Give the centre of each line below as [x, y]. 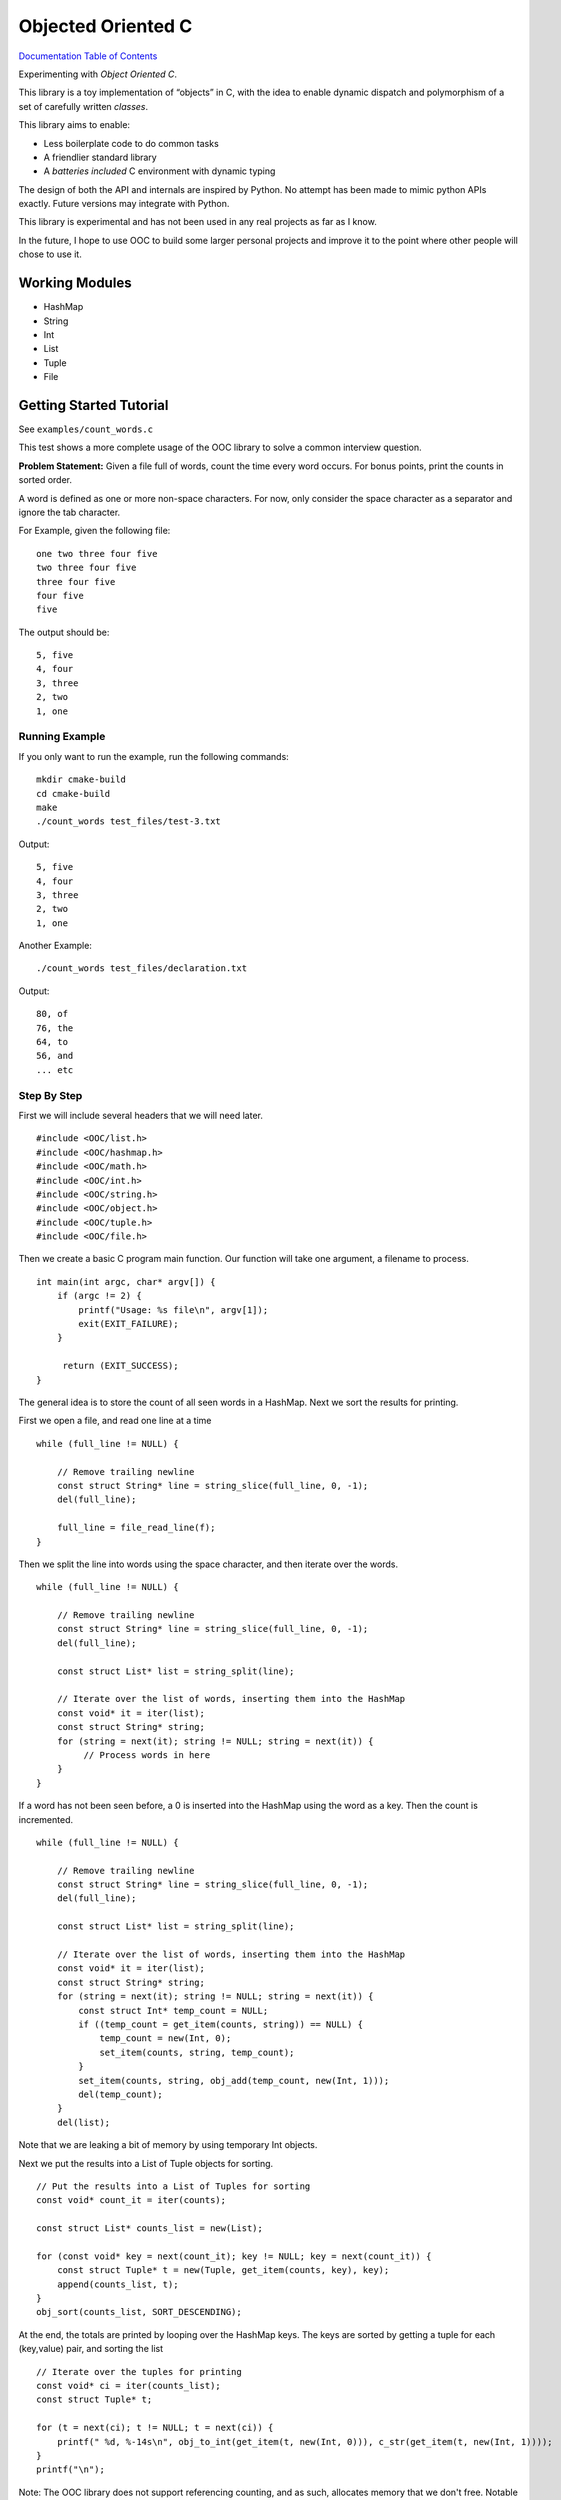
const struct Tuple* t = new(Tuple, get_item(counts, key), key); [223, 2270]
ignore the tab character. [69, 512]
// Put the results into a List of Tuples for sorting [173, 2186]
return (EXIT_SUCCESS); [120, 1366]
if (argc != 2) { [99, 1296]
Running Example [62, 737]
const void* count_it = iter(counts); [131, 2200]
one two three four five [97, 553]
